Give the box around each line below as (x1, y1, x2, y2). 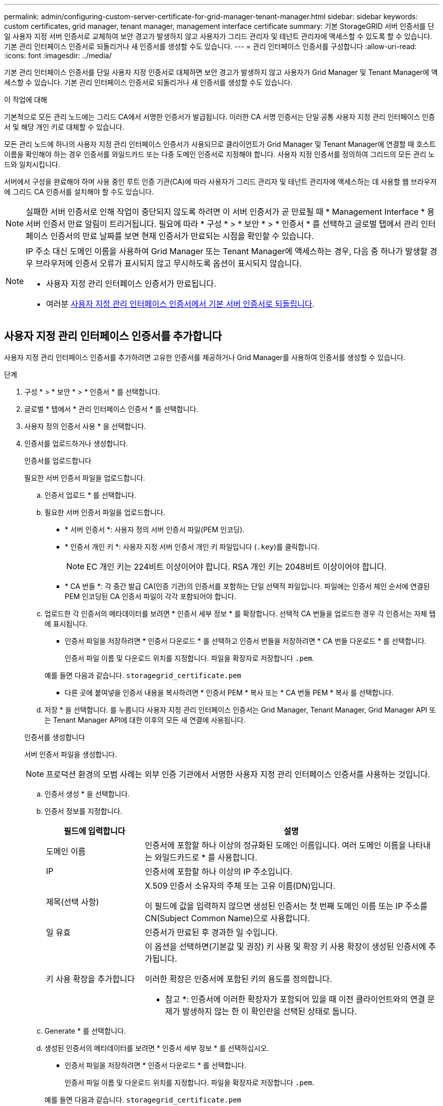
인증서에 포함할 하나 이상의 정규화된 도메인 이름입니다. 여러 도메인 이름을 (145, 840, 406, 850)
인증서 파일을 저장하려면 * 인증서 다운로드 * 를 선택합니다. (65, 1060, 246, 1070)
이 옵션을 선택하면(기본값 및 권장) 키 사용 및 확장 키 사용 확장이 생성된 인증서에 (145, 941, 426, 952)
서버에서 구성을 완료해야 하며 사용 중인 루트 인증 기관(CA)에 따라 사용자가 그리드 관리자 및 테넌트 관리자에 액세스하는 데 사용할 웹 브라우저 (4, 177, 437, 186)
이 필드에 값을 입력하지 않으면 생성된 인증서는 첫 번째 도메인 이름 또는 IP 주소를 (145, 900, 428, 911)
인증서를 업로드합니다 (24, 456, 92, 465)
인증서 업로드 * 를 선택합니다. (45, 490, 137, 499)
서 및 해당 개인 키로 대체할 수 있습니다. (4, 123, 124, 131)
